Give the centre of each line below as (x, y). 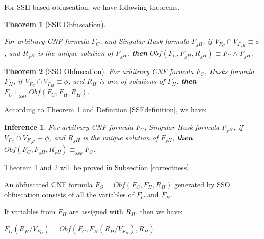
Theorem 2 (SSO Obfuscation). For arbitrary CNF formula (99, 71)
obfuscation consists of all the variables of (69, 194)
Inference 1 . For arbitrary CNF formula (69, 126)
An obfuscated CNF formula (48, 184)
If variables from (30, 211)
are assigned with (96, 211)
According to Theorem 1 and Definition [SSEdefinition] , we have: (105, 110)
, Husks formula (229, 71)
